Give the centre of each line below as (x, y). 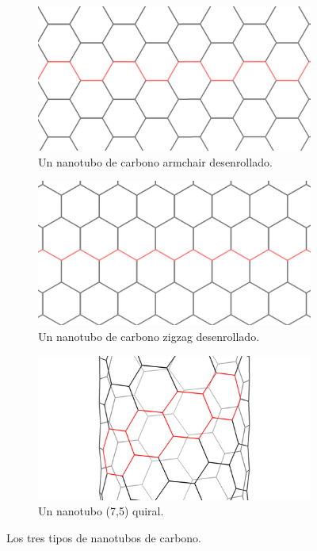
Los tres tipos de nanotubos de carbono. (104, 537)
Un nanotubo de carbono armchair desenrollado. (155, 161)
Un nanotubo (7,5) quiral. (101, 511)
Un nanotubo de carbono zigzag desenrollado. (149, 336)
